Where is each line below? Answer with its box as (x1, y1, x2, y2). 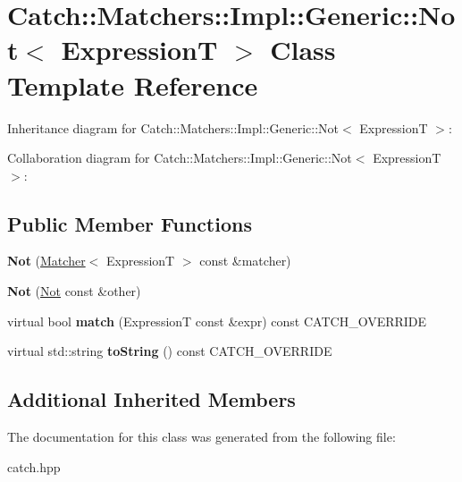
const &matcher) (199, 251, 291, 270)
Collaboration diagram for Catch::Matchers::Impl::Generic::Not (7, 148, 352, 167)
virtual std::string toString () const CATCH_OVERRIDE (7, 342, 332, 360)
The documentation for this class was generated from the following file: (7, 427, 396, 446)
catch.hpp (7, 457, 61, 476)
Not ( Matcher (7, 251, 86, 270)
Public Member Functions (7, 209, 252, 237)
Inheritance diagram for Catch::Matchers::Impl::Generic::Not (7, 118, 340, 137)
